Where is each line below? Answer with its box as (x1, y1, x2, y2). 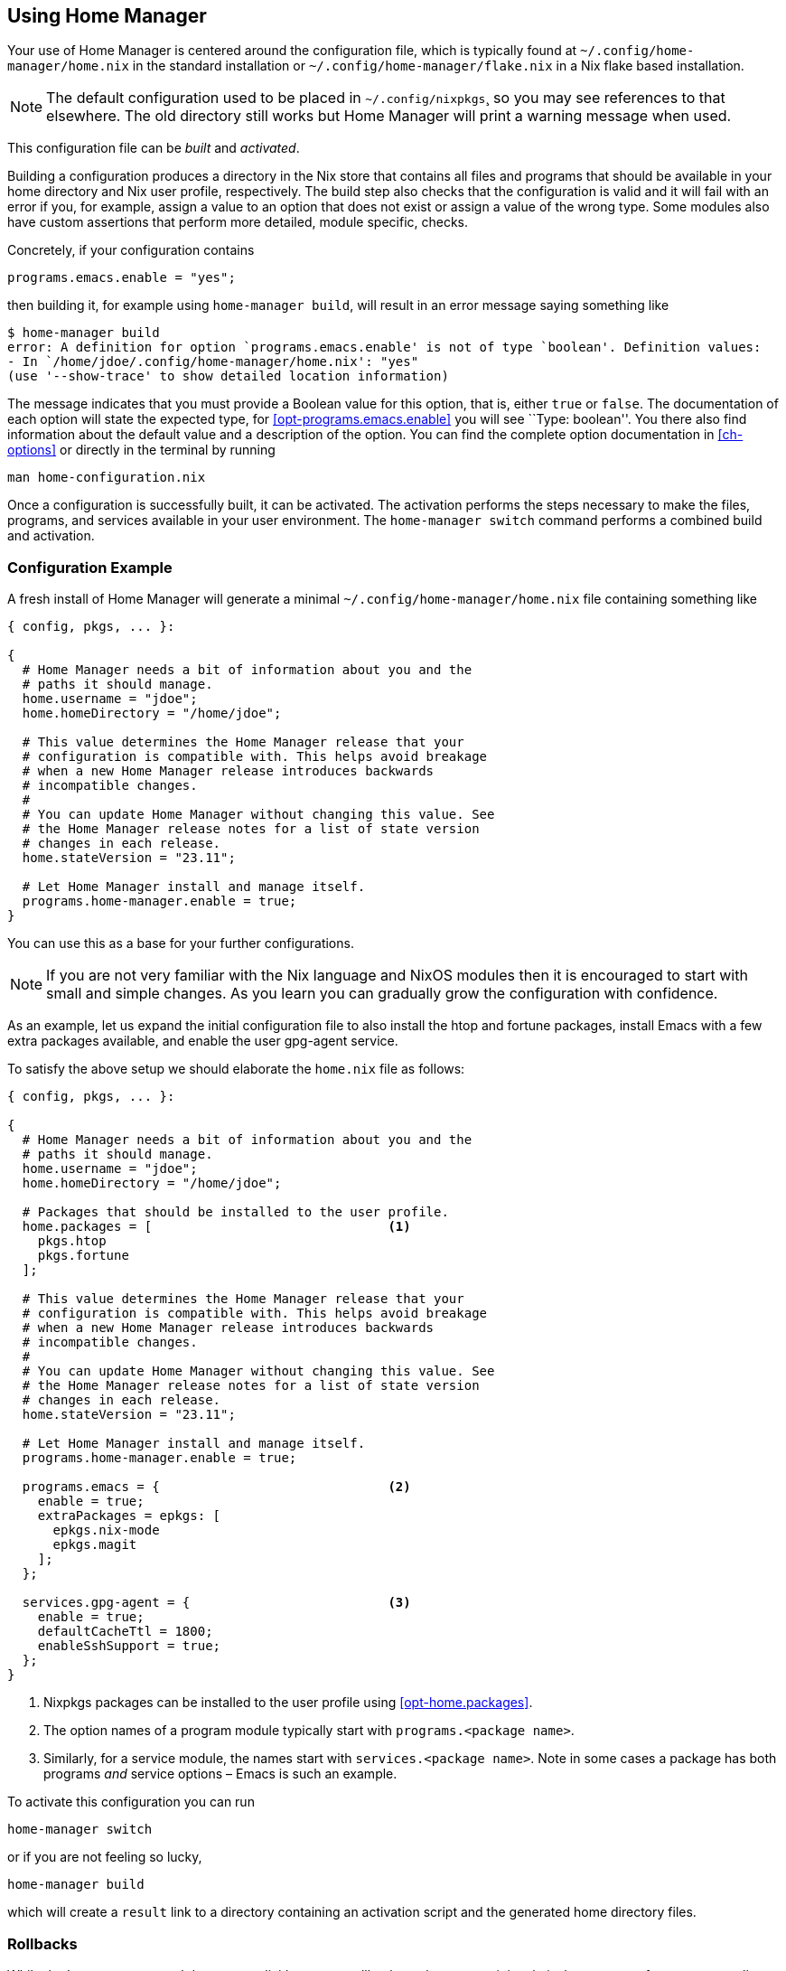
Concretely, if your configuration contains (7, 242, 255, 258)
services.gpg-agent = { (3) (22, 1595, 411, 1610)
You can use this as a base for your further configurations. (7, 935, 354, 952)
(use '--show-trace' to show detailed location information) (7, 369, 449, 384)
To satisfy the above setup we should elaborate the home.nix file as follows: (7, 1061, 465, 1077)
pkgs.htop (37, 1234, 107, 1249)
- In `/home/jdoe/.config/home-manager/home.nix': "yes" (7, 354, 419, 370)
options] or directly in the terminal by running (7, 442, 276, 458)
